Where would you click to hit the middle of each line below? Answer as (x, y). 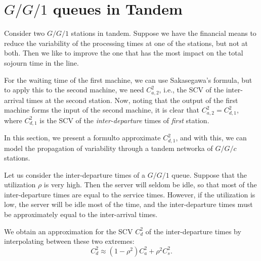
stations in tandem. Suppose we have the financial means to (164, 33)
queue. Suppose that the (209, 174)
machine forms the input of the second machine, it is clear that (102, 110)
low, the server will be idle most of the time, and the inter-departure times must (128, 204)
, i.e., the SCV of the (191, 90)
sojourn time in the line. (41, 62)
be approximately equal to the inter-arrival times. (81, 214)
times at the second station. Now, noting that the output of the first (132, 100)
